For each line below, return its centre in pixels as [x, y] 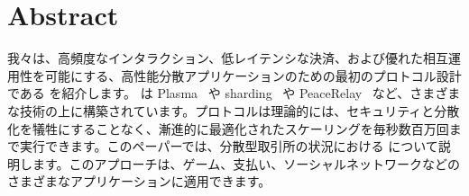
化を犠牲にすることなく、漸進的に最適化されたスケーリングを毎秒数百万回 [228, 128]
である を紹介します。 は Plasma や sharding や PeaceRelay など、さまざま [234, 93]
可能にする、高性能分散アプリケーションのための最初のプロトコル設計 [253, 75]
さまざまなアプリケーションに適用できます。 [139, 181]
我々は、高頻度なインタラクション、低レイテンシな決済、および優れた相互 [228, 58]
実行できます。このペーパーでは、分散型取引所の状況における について [229, 146]
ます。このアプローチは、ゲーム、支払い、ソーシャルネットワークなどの [246, 163]
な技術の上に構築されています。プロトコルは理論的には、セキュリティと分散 [234, 110]
